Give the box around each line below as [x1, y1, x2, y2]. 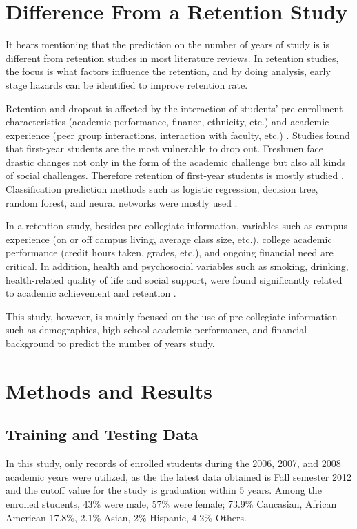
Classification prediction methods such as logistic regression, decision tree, [6, 182, 318, 196]
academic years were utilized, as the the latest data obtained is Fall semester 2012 [6, 469, 351, 484]
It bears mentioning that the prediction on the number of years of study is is [6, 37, 329, 52]
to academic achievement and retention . [6, 286, 176, 300]
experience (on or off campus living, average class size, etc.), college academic [6, 231, 332, 246]
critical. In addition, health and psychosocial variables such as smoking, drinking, [6, 259, 349, 273]
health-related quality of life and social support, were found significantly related [6, 272, 343, 287]
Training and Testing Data [6, 424, 198, 445]
